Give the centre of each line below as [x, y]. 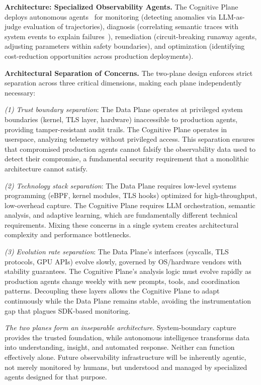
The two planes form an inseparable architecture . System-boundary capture [120, 327]
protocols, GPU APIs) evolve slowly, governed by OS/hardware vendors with [123, 261]
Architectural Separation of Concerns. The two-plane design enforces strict [129, 73]
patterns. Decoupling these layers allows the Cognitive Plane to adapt [112, 291]
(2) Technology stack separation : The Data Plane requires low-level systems [120, 185]
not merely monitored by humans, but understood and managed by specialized [126, 367]
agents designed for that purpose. [56, 377]
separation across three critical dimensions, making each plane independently [123, 83]
